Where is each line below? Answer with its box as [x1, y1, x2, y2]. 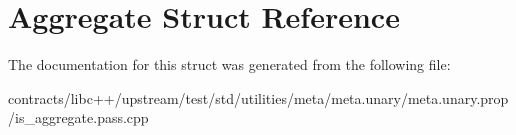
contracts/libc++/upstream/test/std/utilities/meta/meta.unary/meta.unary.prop [8, 87, 509, 108]
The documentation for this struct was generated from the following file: [8, 54, 451, 75]
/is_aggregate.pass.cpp [8, 107, 149, 128]
